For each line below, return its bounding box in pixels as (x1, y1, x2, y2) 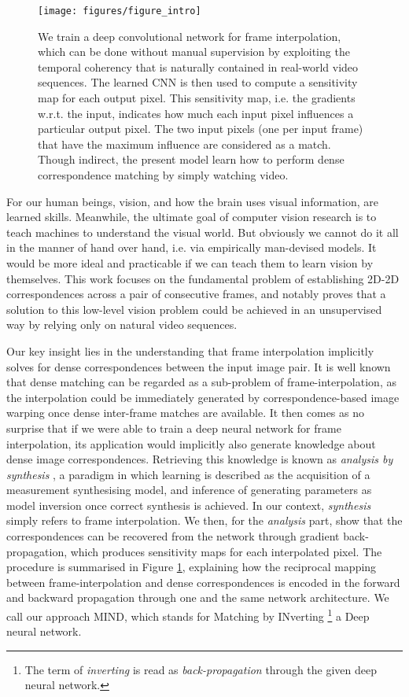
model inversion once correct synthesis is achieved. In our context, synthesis (6, 496, 371, 513)
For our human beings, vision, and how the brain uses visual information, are (6, 193, 378, 209)
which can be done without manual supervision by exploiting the (38, 43, 350, 60)
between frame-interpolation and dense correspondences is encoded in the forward (6, 573, 400, 590)
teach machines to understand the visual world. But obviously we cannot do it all (6, 223, 399, 240)
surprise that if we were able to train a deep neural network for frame (6, 419, 341, 436)
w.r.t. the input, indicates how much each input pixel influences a (38, 105, 354, 121)
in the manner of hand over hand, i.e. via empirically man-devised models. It (6, 239, 377, 256)
